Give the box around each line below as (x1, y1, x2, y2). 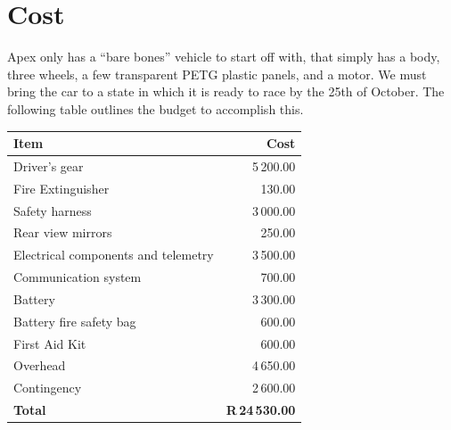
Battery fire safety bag (13, 311, 136, 330)
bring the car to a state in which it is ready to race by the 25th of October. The (7, 82, 445, 101)
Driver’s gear (13, 156, 84, 175)
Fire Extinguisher (13, 178, 110, 197)
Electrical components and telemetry (13, 245, 214, 264)
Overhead (13, 356, 66, 375)
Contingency (13, 378, 82, 397)
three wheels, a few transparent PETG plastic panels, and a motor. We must (7, 64, 427, 83)
